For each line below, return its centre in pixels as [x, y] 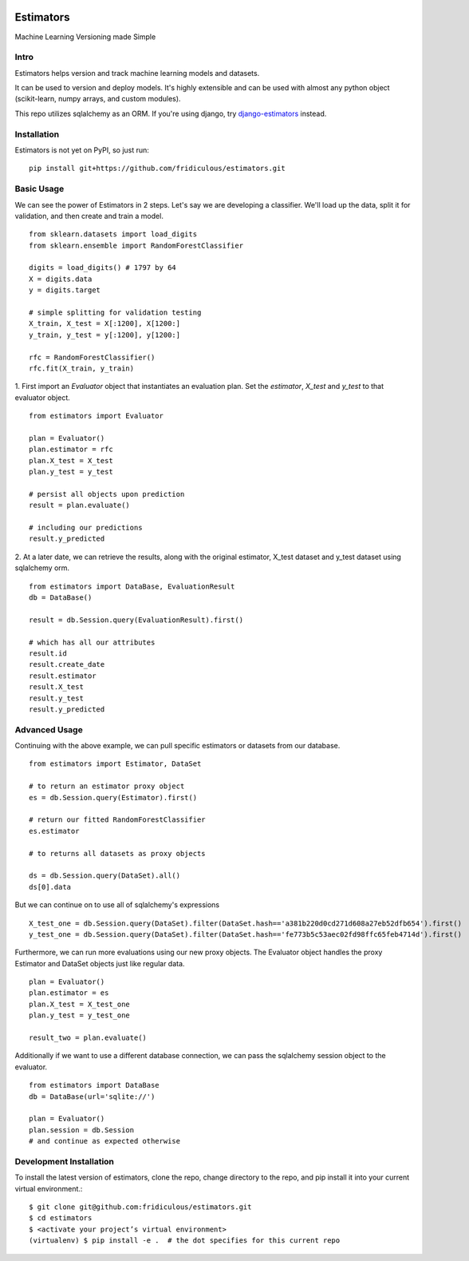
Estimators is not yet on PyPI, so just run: [82, 150]
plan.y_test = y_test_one [80, 1015]
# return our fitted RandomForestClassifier [118, 820]
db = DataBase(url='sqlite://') [92, 1096]
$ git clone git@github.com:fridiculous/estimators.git [140, 1207]
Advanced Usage [49, 729]
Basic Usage [39, 189]
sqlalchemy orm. [42, 568]
